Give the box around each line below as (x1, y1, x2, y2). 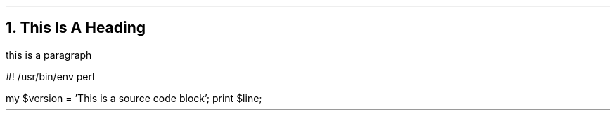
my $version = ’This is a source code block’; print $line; (6, 92, 262, 104)
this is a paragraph (6, 48, 92, 61)
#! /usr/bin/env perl (6, 70, 95, 82)
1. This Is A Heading (6, 19, 146, 37)
